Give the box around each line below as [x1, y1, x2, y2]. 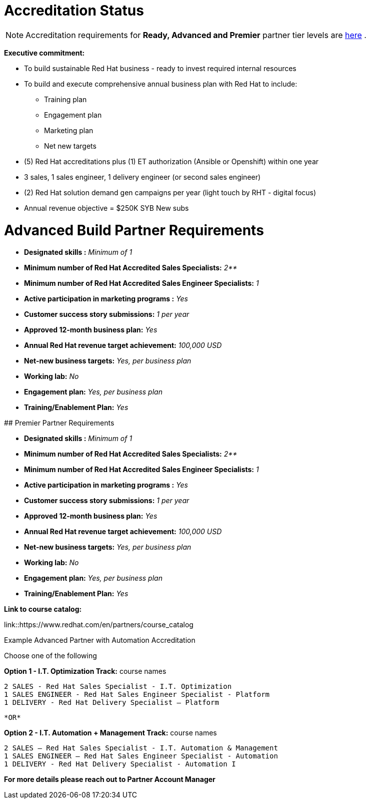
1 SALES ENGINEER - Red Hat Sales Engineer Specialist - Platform [4, 690, 270, 699]
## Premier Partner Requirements [4, 419, 114, 428]
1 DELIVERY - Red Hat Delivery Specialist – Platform [4, 698, 219, 707]
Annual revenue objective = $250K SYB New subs [24, 203, 189, 212]
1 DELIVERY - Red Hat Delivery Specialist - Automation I [4, 760, 236, 768]
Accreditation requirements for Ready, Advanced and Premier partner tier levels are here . [25, 30, 366, 40]
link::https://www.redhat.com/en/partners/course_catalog [4, 620, 193, 629]
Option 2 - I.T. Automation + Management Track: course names [4, 728, 217, 737]
